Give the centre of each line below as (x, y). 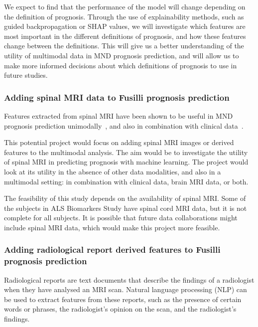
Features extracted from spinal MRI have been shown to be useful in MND (119, 115)
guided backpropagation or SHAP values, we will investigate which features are (125, 26)
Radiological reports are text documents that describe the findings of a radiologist (129, 279)
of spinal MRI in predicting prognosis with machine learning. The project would (126, 162)
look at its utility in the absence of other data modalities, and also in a (113, 171)
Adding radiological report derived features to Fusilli (112, 249)
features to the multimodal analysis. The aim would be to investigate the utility (126, 152)
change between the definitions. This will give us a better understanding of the (124, 46)
